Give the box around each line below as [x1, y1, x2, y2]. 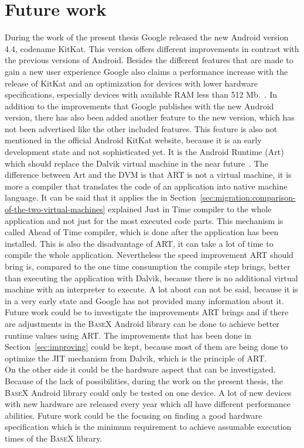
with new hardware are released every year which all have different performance [5, 398, 291, 410]
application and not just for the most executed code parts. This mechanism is [5, 214, 283, 226]
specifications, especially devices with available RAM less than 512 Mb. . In [5, 88, 277, 101]
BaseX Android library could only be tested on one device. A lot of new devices [5, 386, 292, 398]
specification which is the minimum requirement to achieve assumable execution [5, 421, 292, 433]
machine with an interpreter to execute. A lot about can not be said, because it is [5, 283, 298, 295]
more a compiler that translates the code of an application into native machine [5, 180, 288, 192]
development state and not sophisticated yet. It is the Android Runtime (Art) [5, 146, 284, 158]
